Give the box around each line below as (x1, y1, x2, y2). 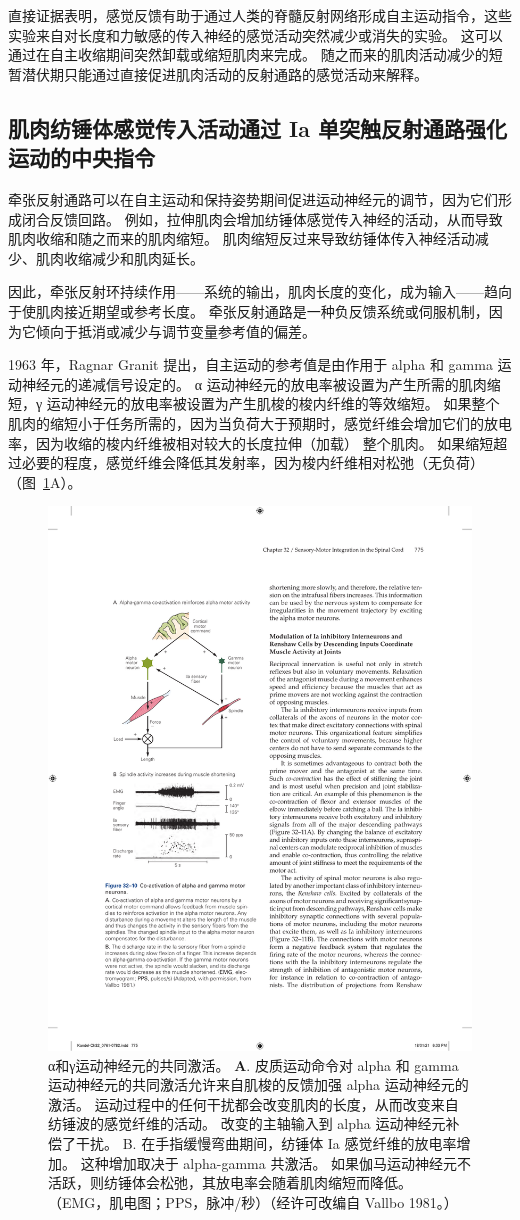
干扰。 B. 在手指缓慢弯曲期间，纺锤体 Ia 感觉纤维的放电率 (75, 1133, 457, 1153)
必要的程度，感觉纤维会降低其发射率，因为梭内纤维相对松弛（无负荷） (21, 452, 484, 473)
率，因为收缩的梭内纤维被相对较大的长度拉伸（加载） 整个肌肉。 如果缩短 (8, 432, 494, 453)
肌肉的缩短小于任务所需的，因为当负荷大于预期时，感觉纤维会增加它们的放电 (8, 412, 512, 433)
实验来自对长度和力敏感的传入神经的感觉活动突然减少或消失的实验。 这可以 (8, 24, 503, 45)
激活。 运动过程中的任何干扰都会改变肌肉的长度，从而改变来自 (48, 1093, 459, 1114)
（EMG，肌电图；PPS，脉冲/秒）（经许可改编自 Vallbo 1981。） (48, 1191, 458, 1212)
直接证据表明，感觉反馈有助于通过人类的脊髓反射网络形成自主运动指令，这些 (8, 5, 512, 25)
